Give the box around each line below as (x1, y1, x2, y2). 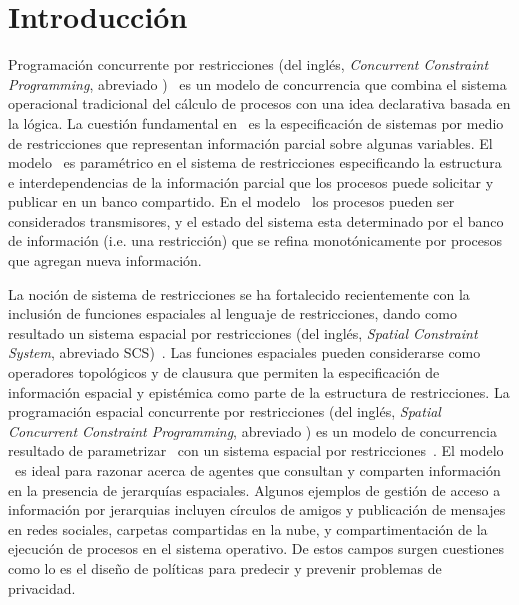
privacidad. (8, 577, 76, 598)
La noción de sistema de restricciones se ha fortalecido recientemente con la (8, 283, 470, 304)
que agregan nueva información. (8, 250, 202, 271)
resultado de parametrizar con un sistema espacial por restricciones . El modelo (8, 440, 504, 461)
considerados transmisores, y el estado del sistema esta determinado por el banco (8, 210, 504, 231)
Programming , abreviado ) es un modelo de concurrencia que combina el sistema (8, 73, 507, 94)
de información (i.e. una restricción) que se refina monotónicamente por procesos (8, 230, 503, 251)
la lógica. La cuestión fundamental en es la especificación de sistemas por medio (8, 112, 504, 133)
